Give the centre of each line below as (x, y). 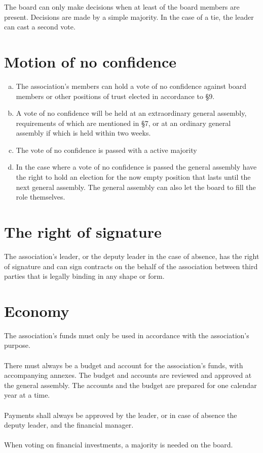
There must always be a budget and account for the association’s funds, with (124, 365)
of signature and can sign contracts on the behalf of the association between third (131, 266)
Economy (37, 311)
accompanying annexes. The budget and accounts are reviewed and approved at (128, 375)
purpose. (17, 345)
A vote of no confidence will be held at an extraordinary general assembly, (131, 113)
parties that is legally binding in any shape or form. (84, 276)
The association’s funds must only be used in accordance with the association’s (127, 335)
